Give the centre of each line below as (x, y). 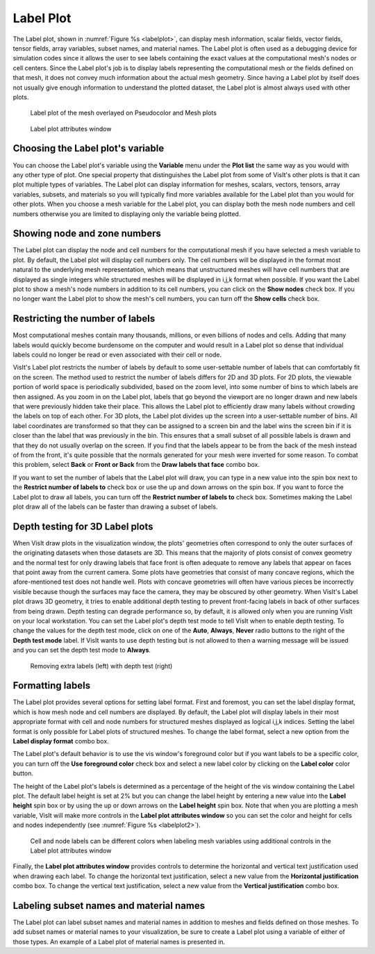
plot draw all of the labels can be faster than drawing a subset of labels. (115, 507)
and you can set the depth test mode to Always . (82, 650)
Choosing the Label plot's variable (89, 148)
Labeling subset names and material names (109, 906)
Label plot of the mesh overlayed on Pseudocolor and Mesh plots (123, 113)
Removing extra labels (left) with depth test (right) (101, 666)
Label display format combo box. (61, 741)
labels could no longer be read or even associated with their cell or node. (117, 355)
